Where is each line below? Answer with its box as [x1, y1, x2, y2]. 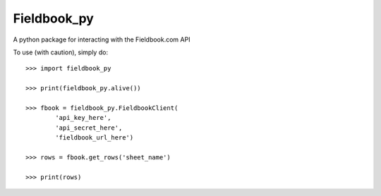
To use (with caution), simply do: [13, 48, 109, 56]
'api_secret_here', [55, 123, 123, 132]
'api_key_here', [55, 114, 111, 122]
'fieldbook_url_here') [55, 134, 134, 142]
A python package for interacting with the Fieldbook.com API [13, 35, 190, 44]
